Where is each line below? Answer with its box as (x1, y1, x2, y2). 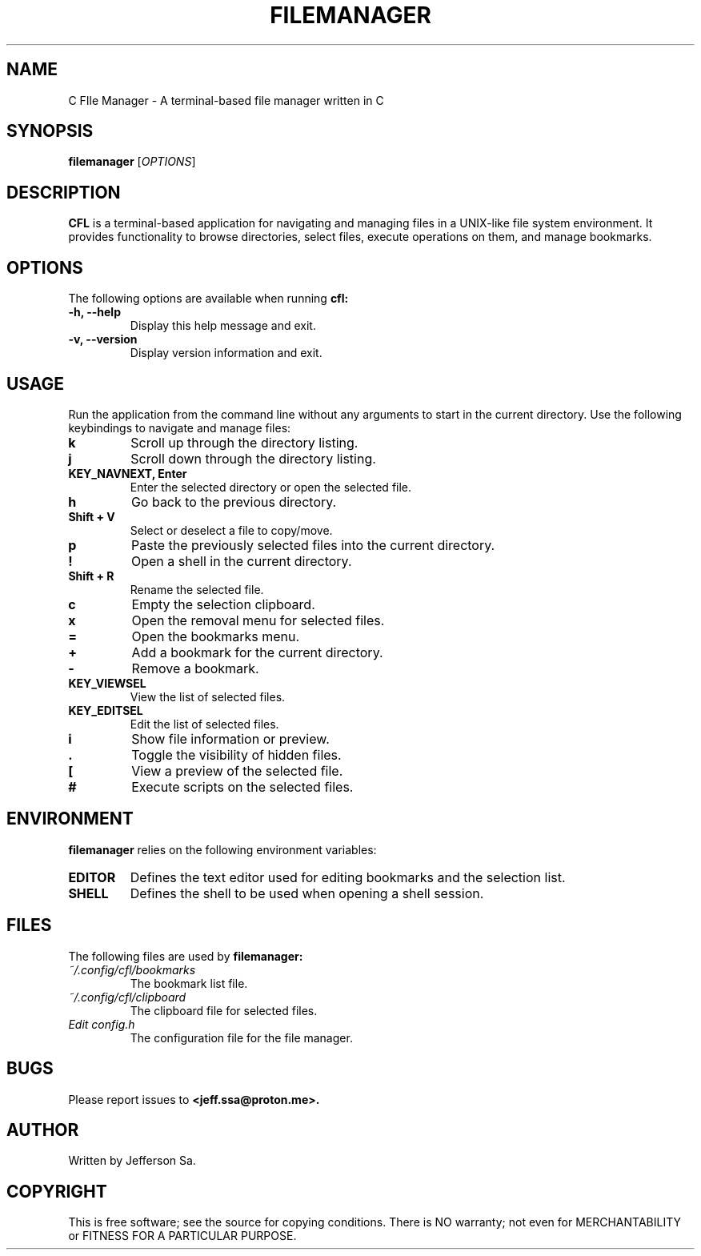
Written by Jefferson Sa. (68, 1154, 196, 1168)
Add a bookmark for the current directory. (131, 644, 383, 660)
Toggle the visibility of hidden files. (131, 746, 342, 763)
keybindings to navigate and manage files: (68, 420, 291, 435)
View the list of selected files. (130, 689, 286, 704)
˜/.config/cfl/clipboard (68, 989, 186, 1004)
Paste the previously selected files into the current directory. (130, 536, 495, 553)
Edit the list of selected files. (130, 716, 279, 731)
